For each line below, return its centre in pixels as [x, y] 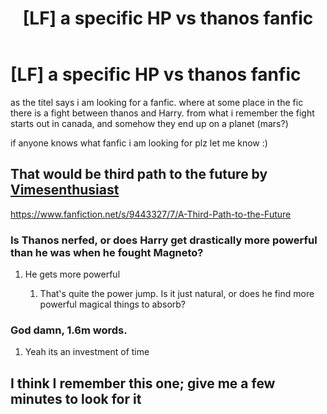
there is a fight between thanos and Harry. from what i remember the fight [162, 113]
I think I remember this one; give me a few [143, 383]
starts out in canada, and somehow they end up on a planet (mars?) [149, 123]
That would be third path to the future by [139, 174]
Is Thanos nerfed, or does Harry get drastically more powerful [164, 240]
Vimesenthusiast [65, 190]
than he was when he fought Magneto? [107, 252]
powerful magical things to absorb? [113, 304]
